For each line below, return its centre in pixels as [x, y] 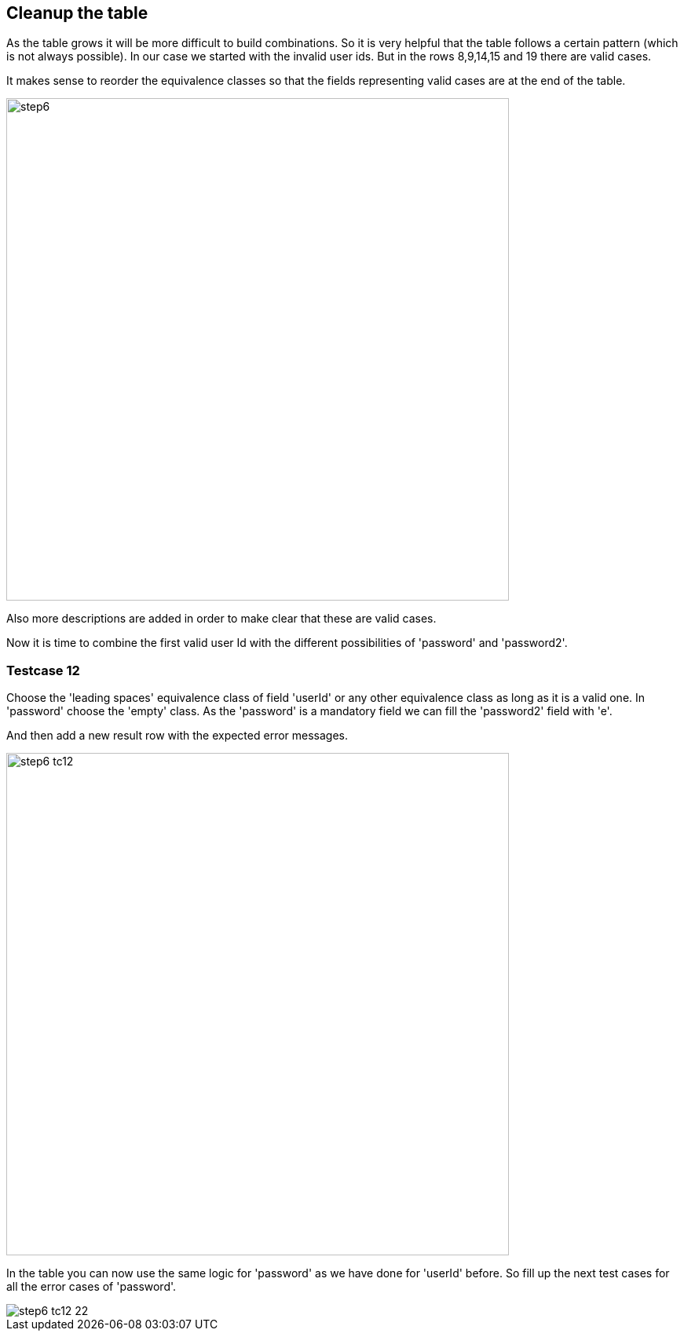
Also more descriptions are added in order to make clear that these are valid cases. [221, 619]
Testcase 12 [43, 670]
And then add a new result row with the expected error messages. [177, 736]
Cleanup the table [77, 13]
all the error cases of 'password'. [91, 1287]
